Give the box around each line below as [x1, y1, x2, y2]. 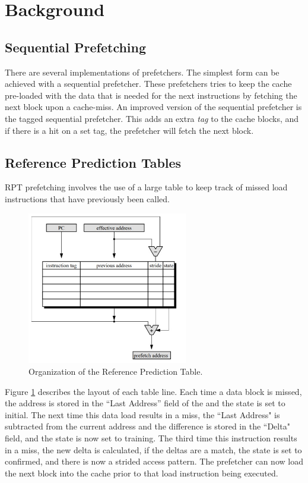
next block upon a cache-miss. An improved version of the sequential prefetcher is [5, 101, 302, 113]
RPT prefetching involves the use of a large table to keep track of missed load [5, 181, 288, 193]
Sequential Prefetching [5, 37, 147, 56]
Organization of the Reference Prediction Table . [28, 365, 203, 378]
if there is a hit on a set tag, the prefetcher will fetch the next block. [5, 124, 254, 136]
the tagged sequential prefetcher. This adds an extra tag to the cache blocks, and [5, 112, 299, 124]
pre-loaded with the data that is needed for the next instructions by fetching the [5, 89, 297, 101]
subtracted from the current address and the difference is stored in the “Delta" [5, 420, 290, 432]
